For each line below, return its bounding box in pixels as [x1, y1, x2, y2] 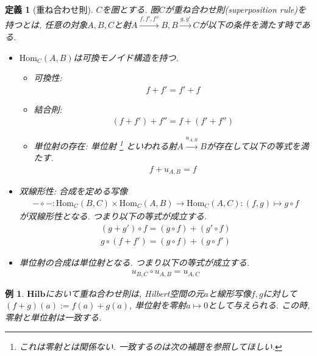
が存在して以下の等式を [206, 139, 301, 152]
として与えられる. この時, [208, 299, 310, 311]
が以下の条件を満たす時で [199, 18, 302, 31]
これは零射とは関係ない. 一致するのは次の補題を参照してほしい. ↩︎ [19, 340, 282, 353]
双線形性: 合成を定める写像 [19, 185, 128, 198]
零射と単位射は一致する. [5, 310, 102, 323]
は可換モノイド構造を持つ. [73, 51, 179, 63]
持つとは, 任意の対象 [5, 18, 88, 31]
